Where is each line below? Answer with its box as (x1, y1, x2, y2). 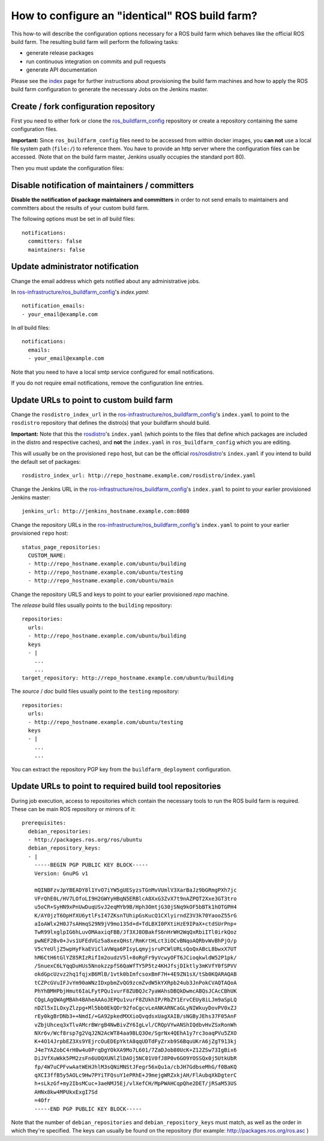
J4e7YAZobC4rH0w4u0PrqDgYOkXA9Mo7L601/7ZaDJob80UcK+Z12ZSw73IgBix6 (34, 1046, 237, 1053)
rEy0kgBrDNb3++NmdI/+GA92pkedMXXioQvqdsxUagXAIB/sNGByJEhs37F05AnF (34, 1013, 237, 1020)
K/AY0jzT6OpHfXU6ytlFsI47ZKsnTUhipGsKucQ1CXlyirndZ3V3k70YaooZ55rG (34, 912, 237, 919)
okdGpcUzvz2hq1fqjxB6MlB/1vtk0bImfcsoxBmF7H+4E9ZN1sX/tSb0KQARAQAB (34, 971, 237, 978)
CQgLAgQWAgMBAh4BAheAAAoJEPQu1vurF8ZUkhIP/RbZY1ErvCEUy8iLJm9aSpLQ (34, 996, 237, 1003)
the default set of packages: (11, 458, 81, 465)
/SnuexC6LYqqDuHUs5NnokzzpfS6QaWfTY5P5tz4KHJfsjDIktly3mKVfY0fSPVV (34, 962, 237, 969)
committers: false (28, 238, 82, 245)
